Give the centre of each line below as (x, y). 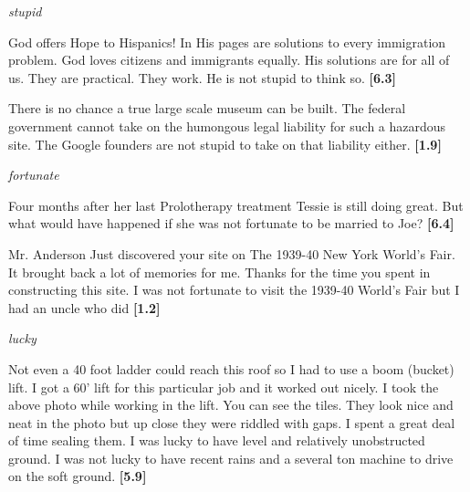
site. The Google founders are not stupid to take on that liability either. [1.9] (225, 144)
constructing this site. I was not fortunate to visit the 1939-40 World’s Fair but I (234, 290)
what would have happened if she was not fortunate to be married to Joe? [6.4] (231, 223)
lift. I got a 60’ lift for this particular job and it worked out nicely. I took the (224, 387)
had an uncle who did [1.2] (84, 307)
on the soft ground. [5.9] (78, 476)
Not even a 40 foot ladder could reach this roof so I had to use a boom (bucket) (231, 368)
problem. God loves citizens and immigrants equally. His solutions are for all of (229, 60)
